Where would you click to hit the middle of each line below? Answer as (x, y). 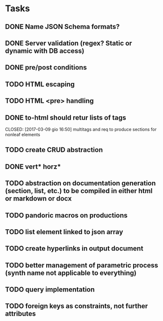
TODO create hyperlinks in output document (74, 249)
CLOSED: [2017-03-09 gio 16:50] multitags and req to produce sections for (81, 129)
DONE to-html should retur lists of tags (66, 117)
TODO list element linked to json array (64, 232)
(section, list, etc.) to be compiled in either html (79, 191)
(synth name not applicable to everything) (71, 273)
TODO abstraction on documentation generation (81, 184)
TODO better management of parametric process (82, 265)
